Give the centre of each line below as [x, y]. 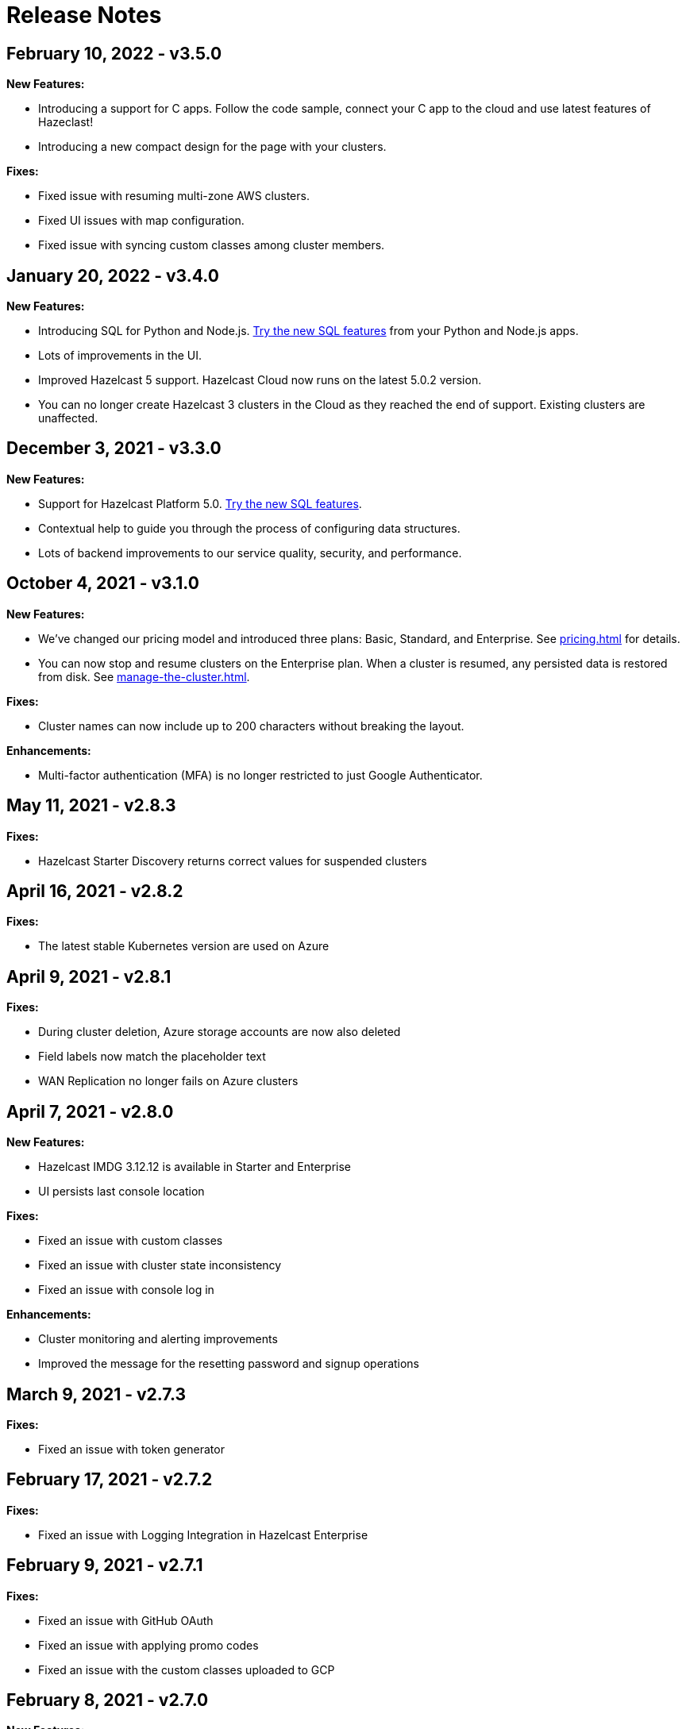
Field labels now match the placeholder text [152, 1057]
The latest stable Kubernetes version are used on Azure [184, 946]
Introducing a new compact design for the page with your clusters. [212, 147]
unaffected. [68, 418]
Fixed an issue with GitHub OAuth [126, 1620]
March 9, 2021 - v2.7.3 [96, 1394]
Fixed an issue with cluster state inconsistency [160, 1265]
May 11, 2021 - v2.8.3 [91, 806]
